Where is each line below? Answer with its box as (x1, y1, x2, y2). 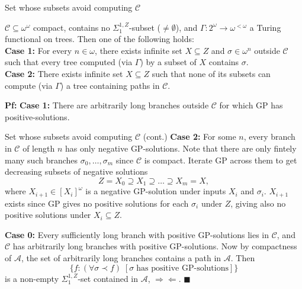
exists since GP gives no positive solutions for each (5, 197, 189, 209)
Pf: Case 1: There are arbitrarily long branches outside (5, 99, 209, 111)
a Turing (249, 21, 281, 33)
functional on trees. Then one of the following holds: (5, 33, 194, 45)
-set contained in (78, 272, 139, 284)
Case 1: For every (5, 44, 72, 56)
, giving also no (230, 197, 286, 209)
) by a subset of (140, 56, 197, 68)
